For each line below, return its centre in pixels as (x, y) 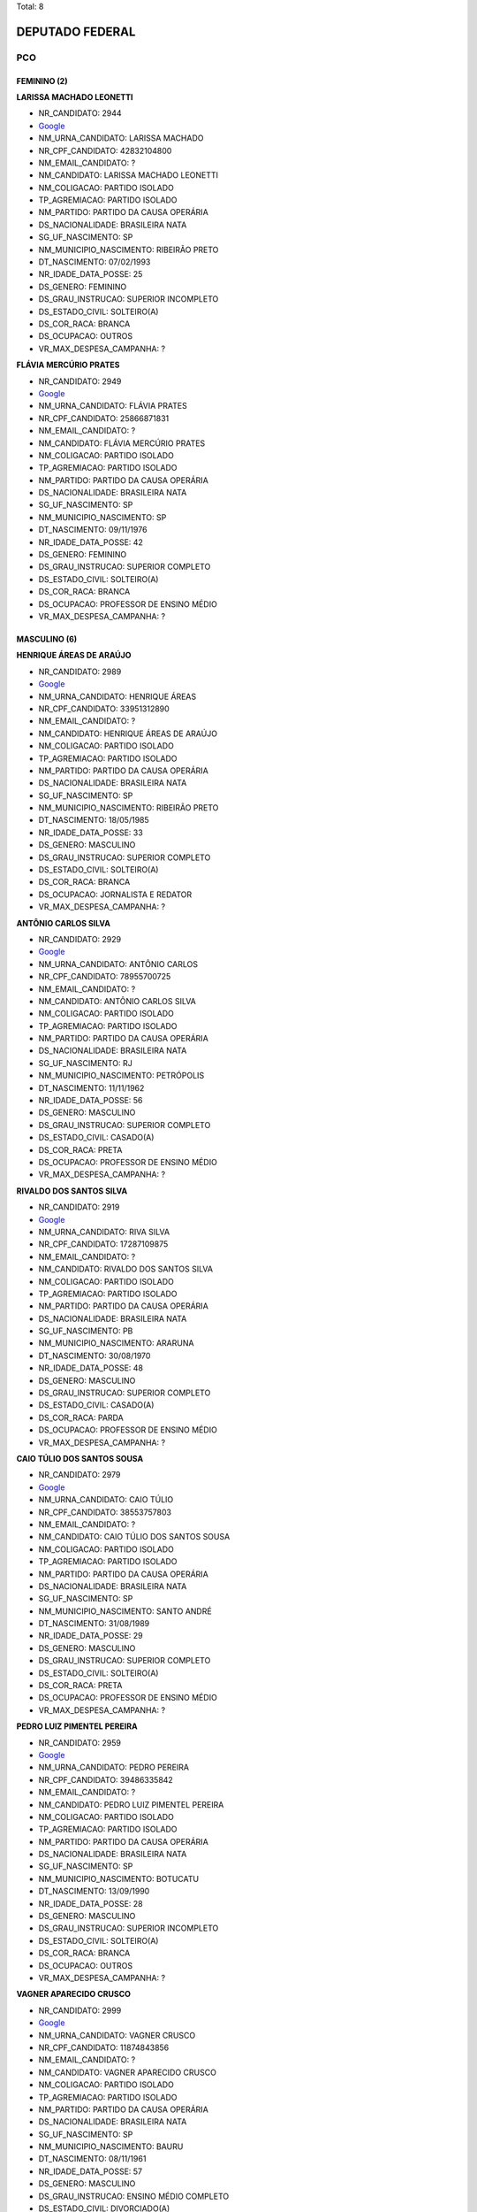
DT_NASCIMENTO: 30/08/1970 (95, 1356)
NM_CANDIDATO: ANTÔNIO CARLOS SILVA (117, 1001)
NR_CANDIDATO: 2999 (80, 2010)
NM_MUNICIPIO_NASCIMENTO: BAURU (111, 2147)
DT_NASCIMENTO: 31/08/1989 (94, 1624)
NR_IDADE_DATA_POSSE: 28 (91, 1903)
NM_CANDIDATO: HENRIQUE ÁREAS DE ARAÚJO (128, 733)
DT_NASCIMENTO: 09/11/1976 (93, 530)
